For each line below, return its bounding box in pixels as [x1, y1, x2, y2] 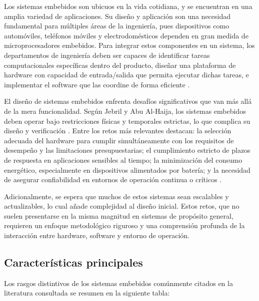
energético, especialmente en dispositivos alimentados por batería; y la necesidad [4, 164, 250, 175]
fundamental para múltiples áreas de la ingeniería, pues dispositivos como [4, 20, 229, 31]
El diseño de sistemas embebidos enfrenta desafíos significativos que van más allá [4, 96, 252, 106]
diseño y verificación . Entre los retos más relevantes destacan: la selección [4, 125, 231, 136]
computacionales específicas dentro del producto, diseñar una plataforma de [4, 59, 236, 70]
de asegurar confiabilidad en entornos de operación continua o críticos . [4, 174, 222, 185]
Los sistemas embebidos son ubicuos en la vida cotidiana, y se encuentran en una [4, 1, 252, 11]
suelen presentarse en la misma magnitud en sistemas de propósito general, [4, 210, 233, 221]
